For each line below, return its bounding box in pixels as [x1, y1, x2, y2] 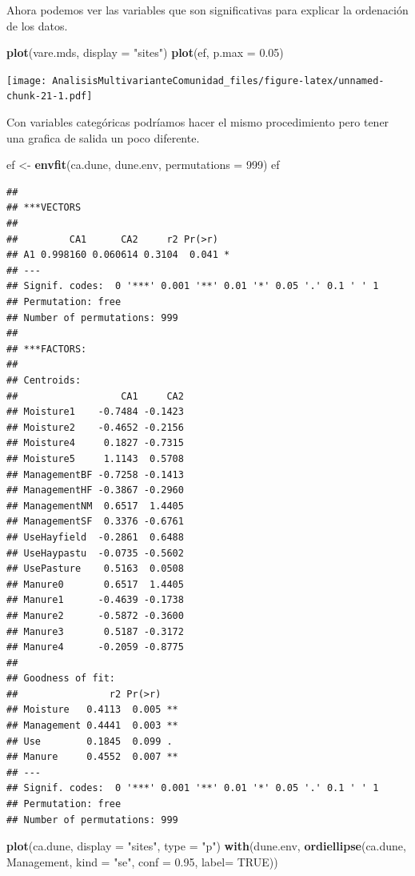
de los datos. [6, 17, 68, 34]
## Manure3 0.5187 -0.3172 [6, 625, 184, 637]
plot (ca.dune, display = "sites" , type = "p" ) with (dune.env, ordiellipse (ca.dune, [6, 838, 406, 854]
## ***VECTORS [6, 202, 82, 214]
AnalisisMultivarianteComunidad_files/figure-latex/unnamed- [52, 74, 385, 86]
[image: [6, 74, 47, 86]
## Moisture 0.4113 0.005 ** [6, 704, 178, 716]
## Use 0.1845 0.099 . [6, 735, 173, 747]
